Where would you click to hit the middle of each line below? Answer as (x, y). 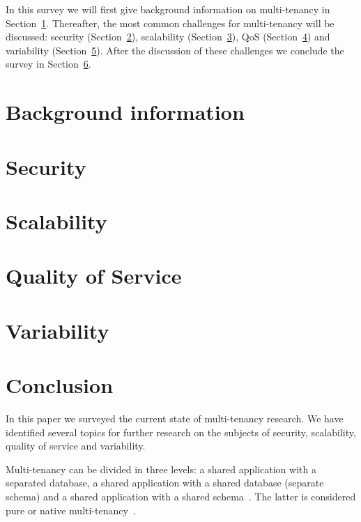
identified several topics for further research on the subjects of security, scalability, (181, 432)
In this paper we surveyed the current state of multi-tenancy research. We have (175, 418)
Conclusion (60, 385)
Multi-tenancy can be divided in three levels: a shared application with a (161, 469)
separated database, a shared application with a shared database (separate (165, 483)
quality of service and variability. (76, 446)
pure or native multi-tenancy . (71, 510)
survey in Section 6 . (48, 64)
